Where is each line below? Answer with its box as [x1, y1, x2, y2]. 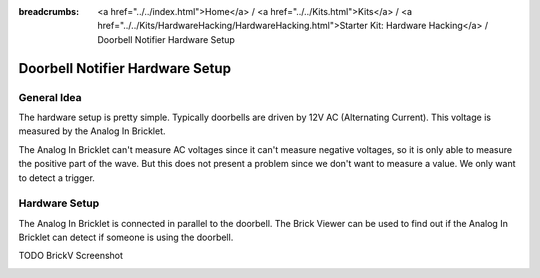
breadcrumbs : [18, 6, 80, 17]
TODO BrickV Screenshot [18, 250, 124, 262]
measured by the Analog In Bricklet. [18, 125, 166, 137]
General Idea [18, 90, 82, 104]
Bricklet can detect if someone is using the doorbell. [18, 231, 234, 244]
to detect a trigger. [18, 171, 95, 184]
